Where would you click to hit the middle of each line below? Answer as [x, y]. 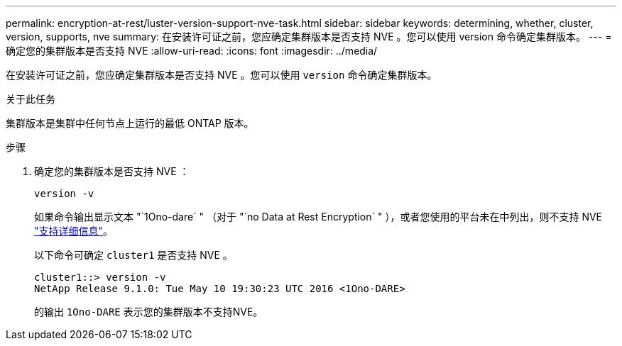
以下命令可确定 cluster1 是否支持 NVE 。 [133, 255]
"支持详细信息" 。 [74, 231]
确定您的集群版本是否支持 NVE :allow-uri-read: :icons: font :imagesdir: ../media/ [192, 51]
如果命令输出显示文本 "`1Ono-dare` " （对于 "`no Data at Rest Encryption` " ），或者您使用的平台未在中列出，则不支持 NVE [318, 217]
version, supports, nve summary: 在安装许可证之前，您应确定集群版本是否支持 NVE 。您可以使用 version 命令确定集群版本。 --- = [309, 37]
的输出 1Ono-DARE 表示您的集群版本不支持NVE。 [149, 312]
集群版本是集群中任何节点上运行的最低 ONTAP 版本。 [130, 123]
